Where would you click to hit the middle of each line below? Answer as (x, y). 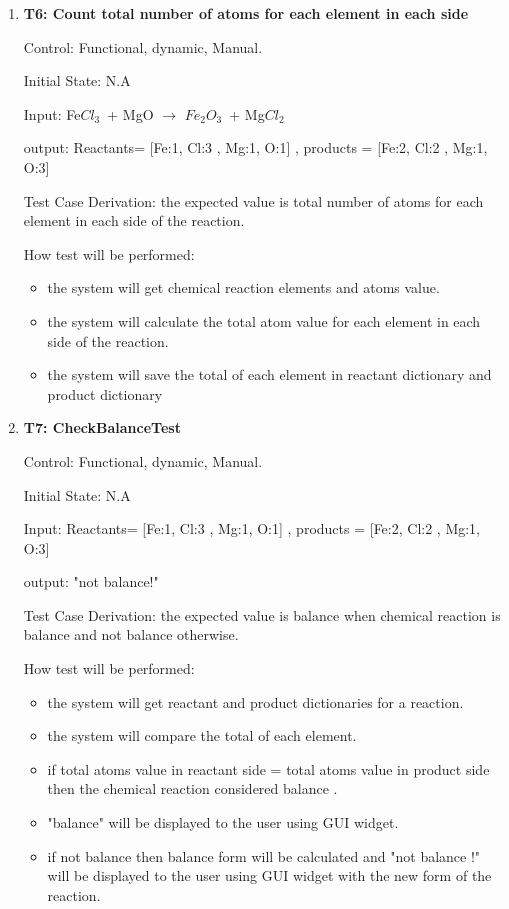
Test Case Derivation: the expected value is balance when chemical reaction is (262, 614)
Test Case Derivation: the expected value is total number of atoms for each (253, 200)
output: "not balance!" (91, 581)
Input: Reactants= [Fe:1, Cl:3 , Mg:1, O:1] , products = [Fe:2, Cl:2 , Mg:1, (251, 528)
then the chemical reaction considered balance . (192, 788)
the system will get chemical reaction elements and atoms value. (243, 287)
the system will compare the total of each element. (202, 735)
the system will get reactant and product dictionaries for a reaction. (255, 701)
